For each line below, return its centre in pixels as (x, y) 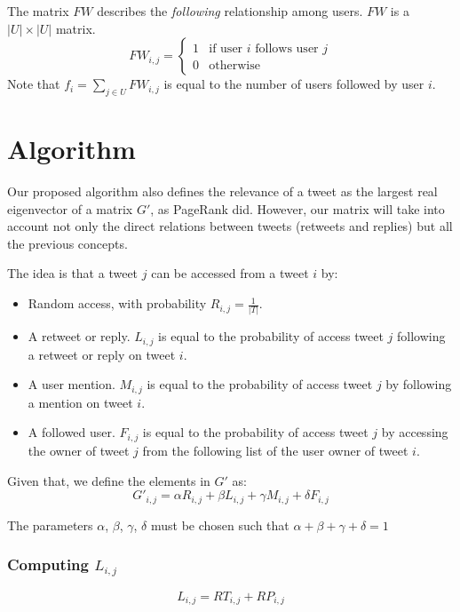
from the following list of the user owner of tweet (275, 450)
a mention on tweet (80, 402)
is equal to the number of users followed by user (294, 84)
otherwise (234, 66)
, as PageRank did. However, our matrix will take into (297, 208)
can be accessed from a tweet (230, 273)
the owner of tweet (79, 450)
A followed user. (71, 432)
